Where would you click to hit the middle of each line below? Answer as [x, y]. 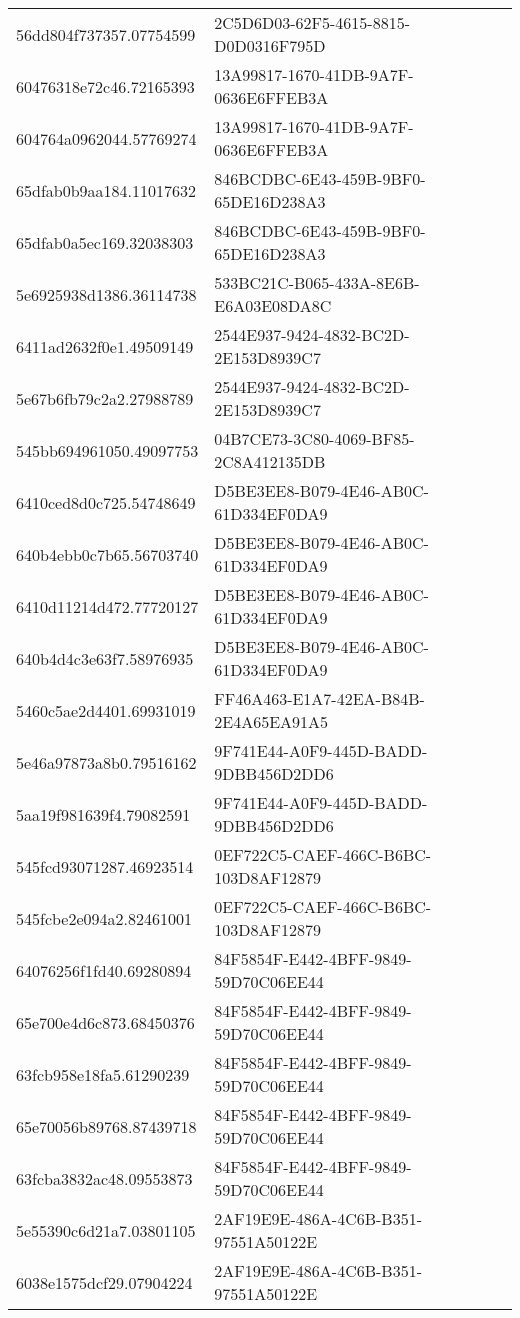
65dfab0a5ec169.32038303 [105, 242]
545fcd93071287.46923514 [105, 866]
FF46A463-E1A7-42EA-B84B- [319, 698]
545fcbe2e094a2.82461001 [104, 918]
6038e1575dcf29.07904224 [104, 1282]
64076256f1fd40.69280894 [104, 970]
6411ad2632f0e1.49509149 [105, 346]
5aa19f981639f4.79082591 [103, 814]
